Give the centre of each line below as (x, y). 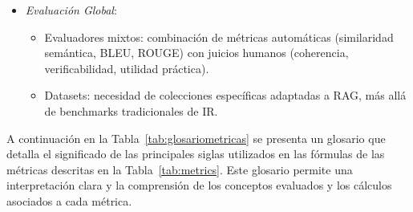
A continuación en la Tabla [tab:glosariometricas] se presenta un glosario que (196, 138)
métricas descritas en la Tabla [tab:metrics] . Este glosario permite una (180, 169)
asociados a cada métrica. (69, 200)
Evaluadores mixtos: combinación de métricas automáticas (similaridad (219, 37)
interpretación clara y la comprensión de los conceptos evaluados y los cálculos (199, 185)
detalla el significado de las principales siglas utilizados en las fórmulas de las (196, 154)
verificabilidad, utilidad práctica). (127, 68)
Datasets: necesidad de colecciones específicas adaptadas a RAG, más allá (225, 95)
